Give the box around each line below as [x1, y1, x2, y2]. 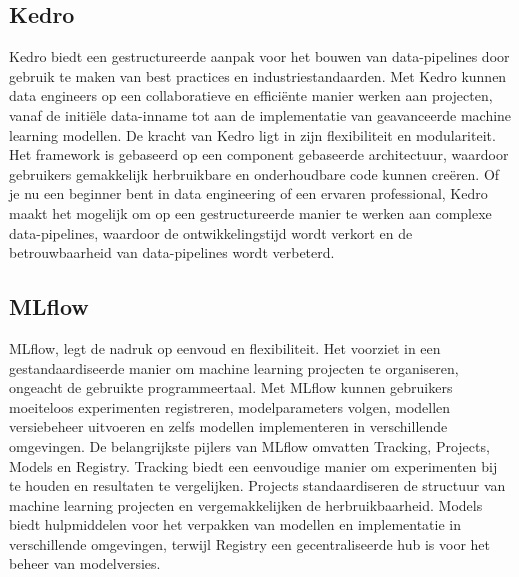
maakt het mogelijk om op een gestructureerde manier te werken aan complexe [9, 202, 492, 223]
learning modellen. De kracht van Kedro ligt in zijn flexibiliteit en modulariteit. [9, 124, 496, 145]
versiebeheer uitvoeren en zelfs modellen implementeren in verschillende [9, 416, 448, 437]
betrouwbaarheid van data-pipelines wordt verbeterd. [9, 242, 335, 263]
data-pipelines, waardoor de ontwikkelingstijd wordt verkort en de [9, 222, 413, 243]
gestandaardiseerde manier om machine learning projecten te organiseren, [9, 357, 459, 378]
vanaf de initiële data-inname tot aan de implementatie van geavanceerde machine [9, 104, 512, 125]
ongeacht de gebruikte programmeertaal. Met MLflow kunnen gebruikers [9, 377, 453, 398]
